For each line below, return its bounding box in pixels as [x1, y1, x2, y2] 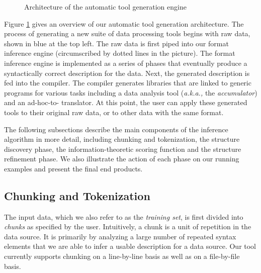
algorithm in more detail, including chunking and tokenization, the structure [4, 134, 240, 144]
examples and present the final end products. [4, 163, 143, 173]
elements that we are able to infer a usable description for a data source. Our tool [4, 241, 256, 251]
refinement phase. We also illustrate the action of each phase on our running [4, 153, 239, 164]
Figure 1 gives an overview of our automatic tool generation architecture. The [4, 18, 244, 29]
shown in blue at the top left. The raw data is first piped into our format [4, 38, 229, 48]
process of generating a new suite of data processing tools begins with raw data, [4, 28, 250, 39]
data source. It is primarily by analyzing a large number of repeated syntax [4, 231, 236, 241]
